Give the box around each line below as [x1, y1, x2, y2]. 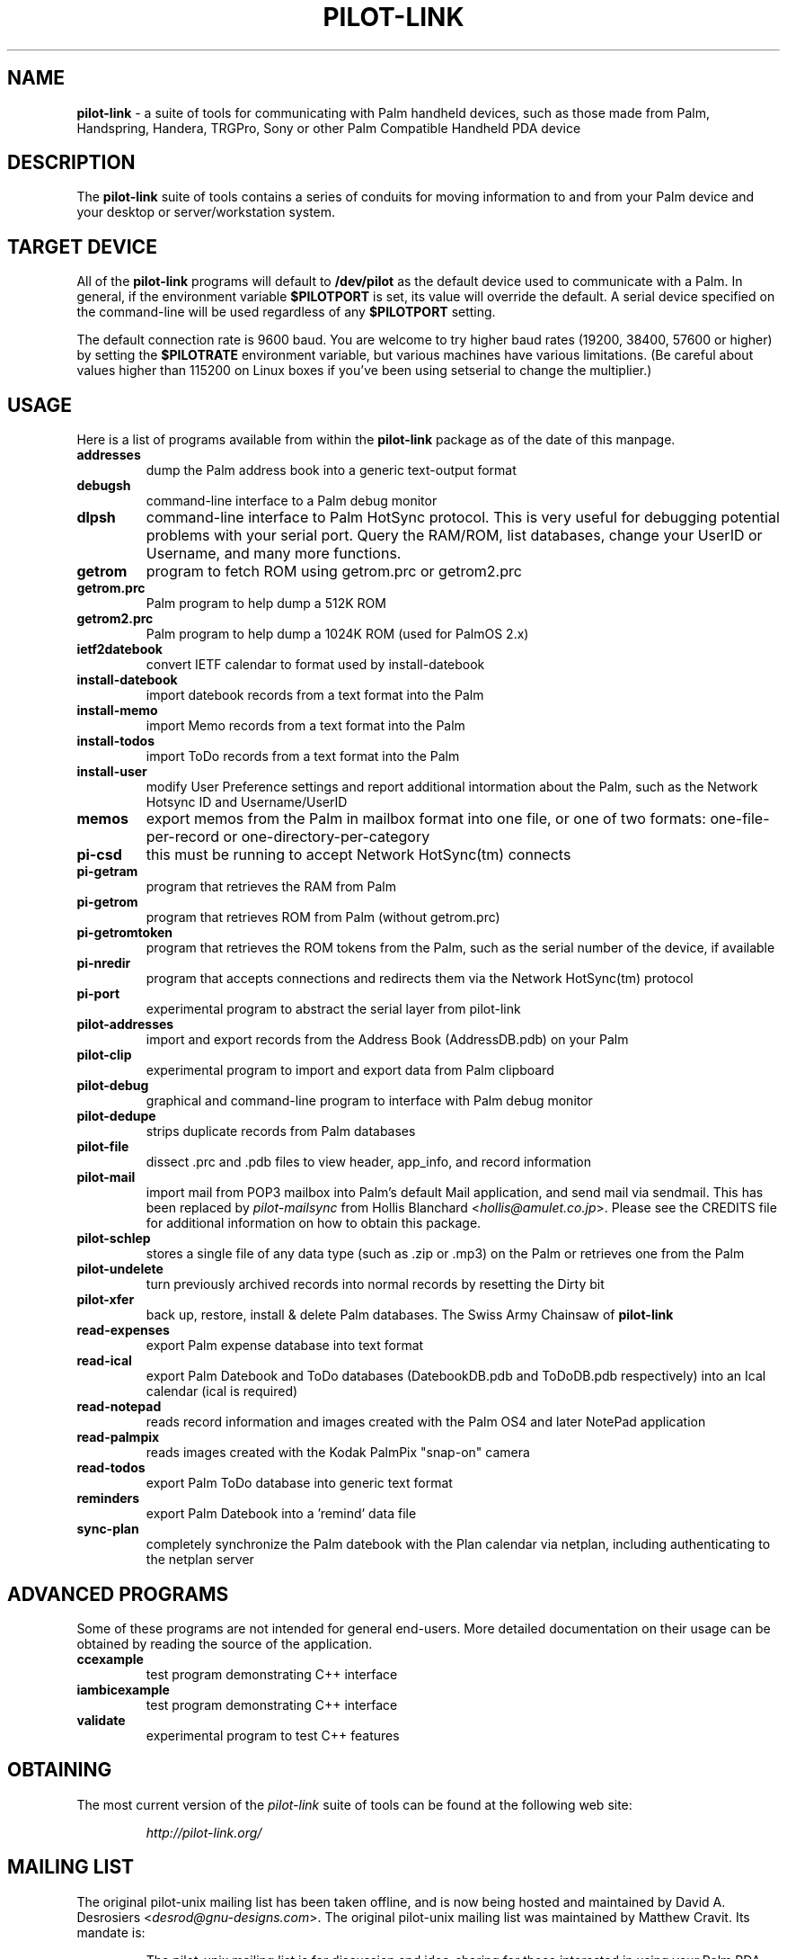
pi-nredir [76, 955, 131, 971]
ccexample [76, 1650, 144, 1667]
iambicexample [76, 1681, 170, 1697]
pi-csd [76, 845, 122, 864]
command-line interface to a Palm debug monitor [146, 493, 438, 509]
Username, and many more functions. [146, 544, 402, 563]
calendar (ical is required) [146, 1383, 298, 1400]
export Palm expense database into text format [146, 1337, 424, 1354]
